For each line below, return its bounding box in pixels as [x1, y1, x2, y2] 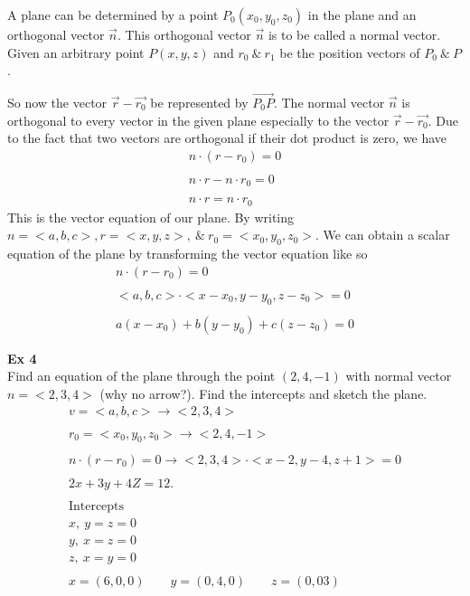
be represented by [150, 93, 249, 111]
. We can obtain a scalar [315, 225, 450, 244]
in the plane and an [307, 5, 417, 24]
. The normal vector [273, 93, 385, 111]
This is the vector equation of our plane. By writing [7, 207, 295, 226]
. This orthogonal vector [117, 25, 251, 43]
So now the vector [7, 93, 108, 111]
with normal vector [345, 366, 452, 385]
